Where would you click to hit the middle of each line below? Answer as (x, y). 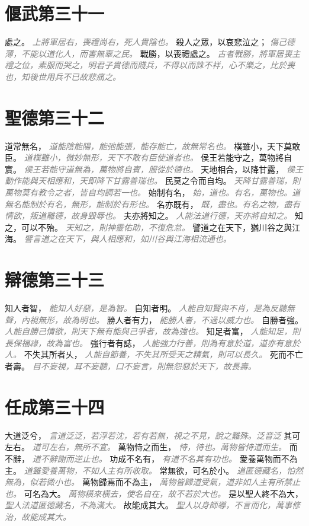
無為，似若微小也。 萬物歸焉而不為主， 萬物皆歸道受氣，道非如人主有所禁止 (153, 482)
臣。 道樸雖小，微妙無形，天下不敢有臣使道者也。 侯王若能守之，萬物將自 (149, 157)
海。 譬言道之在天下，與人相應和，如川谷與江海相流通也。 (118, 239)
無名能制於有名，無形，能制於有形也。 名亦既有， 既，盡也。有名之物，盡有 (153, 204)
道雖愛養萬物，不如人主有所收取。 (90, 470)
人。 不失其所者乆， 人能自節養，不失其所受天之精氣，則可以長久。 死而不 (150, 354)
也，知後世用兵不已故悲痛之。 (63, 76)
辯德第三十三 (55, 280)
